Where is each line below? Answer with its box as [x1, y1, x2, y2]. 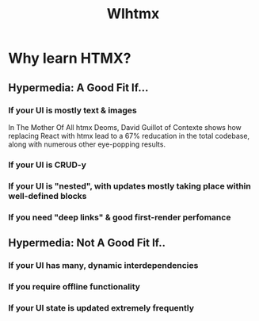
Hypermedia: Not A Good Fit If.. [8, 236, 166, 250]
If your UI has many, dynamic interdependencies [8, 259, 199, 270]
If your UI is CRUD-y [8, 159, 87, 170]
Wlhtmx [106, 5, 160, 23]
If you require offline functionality [8, 281, 141, 292]
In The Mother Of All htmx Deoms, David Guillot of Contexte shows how [8, 122, 242, 132]
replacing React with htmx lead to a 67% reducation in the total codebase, [8, 131, 250, 140]
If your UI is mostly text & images [8, 105, 137, 116]
